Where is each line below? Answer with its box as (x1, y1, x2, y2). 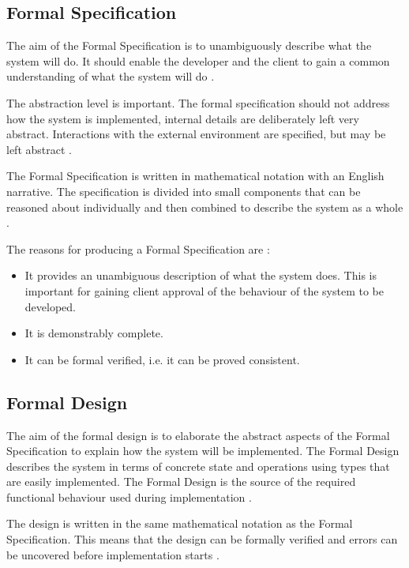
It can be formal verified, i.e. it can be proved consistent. (24, 351, 300, 367)
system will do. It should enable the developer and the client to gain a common (6, 52, 390, 69)
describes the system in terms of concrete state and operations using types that (6, 457, 390, 474)
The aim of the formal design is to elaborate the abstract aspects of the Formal (6, 427, 390, 443)
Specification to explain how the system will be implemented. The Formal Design (6, 442, 400, 459)
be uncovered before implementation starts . (6, 546, 220, 562)
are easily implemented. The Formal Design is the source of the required (6, 473, 356, 490)
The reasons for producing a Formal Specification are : (6, 240, 270, 257)
